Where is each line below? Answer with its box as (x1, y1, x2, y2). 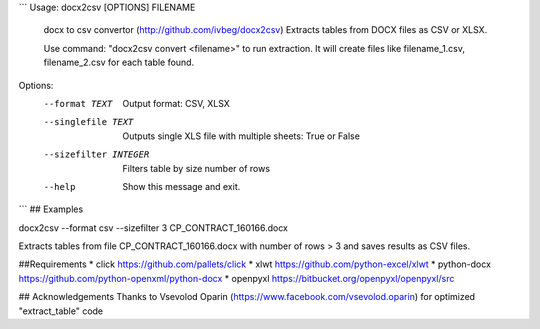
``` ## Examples (18, 203, 84, 215)
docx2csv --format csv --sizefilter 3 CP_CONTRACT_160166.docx (18, 221, 289, 234)
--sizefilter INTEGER (43, 149, 150, 160)
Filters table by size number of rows (122, 162, 270, 174)
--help (43, 181, 76, 192)
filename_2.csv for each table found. (43, 56, 195, 69)
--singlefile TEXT (43, 116, 134, 128)
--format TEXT (43, 98, 113, 109)
